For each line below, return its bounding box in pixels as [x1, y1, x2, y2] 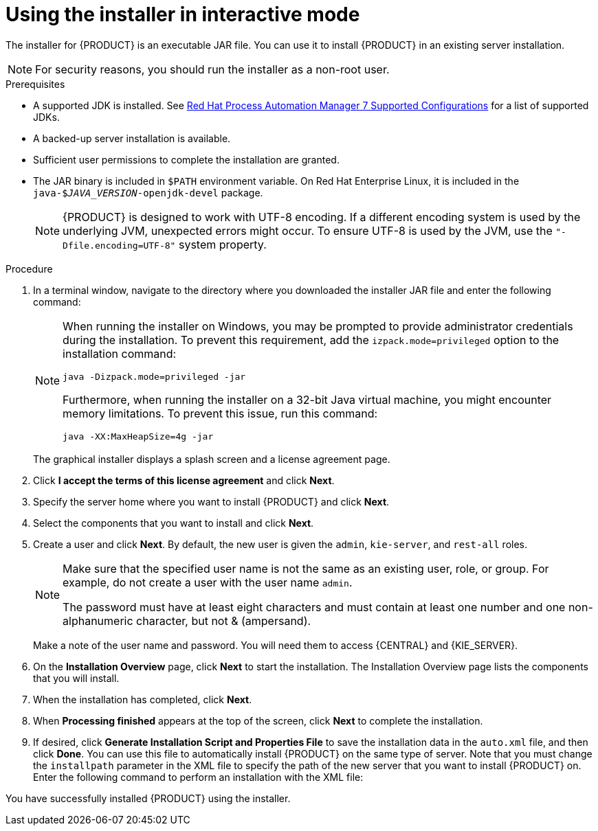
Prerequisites [5, 78, 65, 90]
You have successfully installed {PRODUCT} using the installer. [5, 792, 291, 804]
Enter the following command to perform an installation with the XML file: [33, 771, 364, 783]
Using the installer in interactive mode [5, 3, 360, 26]
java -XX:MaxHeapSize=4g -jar [63, 431, 214, 442]
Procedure [5, 262, 53, 275]
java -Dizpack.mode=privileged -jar [63, 371, 246, 382]
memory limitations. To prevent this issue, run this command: [63, 406, 378, 420]
